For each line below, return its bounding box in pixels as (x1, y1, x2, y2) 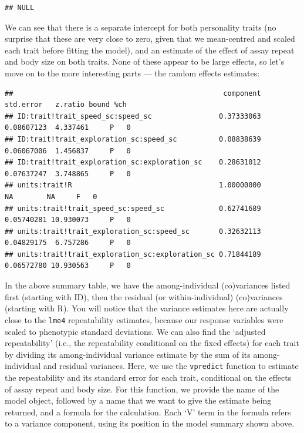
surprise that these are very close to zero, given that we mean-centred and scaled (5, 32, 295, 45)
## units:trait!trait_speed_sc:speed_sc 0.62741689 (5, 204, 261, 213)
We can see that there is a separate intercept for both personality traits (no (5, 21, 276, 33)
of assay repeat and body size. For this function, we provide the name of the (5, 382, 279, 395)
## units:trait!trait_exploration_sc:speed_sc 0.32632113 (5, 227, 261, 236)
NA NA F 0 (5, 192, 97, 201)
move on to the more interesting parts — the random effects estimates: (5, 66, 260, 79)
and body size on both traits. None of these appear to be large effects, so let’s (5, 55, 285, 68)
